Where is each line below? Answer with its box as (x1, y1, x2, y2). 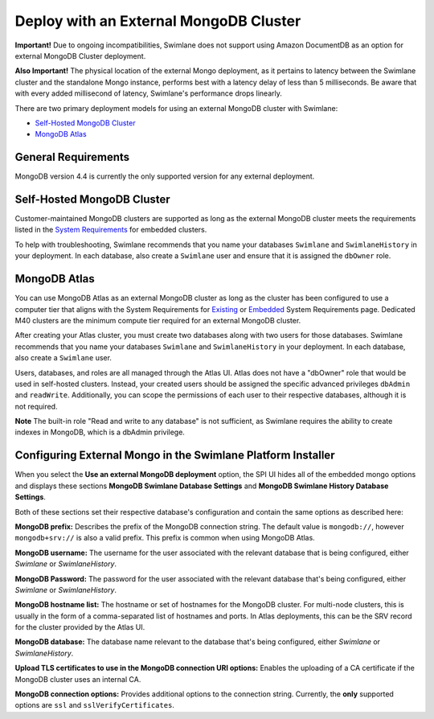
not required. (14, 401, 58, 411)
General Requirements (14, 150, 130, 164)
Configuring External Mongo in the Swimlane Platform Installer (14, 449, 335, 462)
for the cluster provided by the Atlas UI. (14, 622, 145, 632)
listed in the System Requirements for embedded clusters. (14, 225, 207, 235)
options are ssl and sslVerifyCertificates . (14, 701, 174, 710)
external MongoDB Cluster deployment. (14, 51, 146, 60)
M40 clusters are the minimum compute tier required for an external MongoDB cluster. (14, 315, 301, 325)
